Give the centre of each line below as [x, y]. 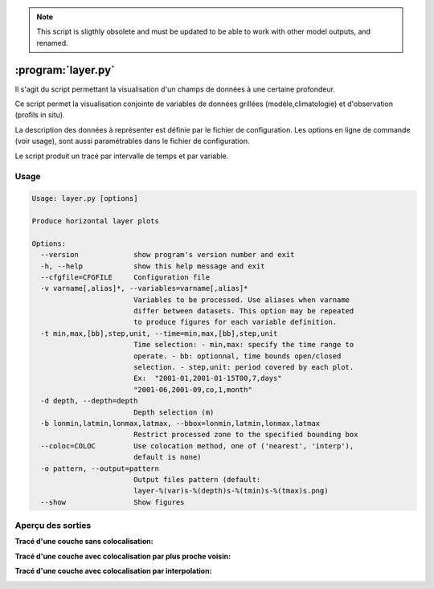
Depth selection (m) [174, 412]
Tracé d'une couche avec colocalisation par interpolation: [113, 571]
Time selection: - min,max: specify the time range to [244, 345]
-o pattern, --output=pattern [100, 468]
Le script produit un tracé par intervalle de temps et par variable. [122, 156]
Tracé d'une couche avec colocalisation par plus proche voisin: [123, 556]
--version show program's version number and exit [168, 255]
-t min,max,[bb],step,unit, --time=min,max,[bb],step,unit [159, 333]
